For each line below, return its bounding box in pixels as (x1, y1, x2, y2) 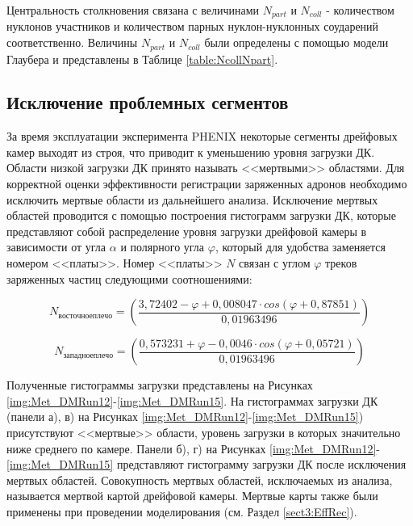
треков (325, 255, 357, 271)
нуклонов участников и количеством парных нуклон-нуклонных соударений (6, 18, 379, 35)
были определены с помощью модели (204, 34, 389, 51)
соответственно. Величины (6, 34, 138, 51)
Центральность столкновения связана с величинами (6, 2, 259, 18)
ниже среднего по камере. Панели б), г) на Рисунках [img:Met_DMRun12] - (6, 440, 380, 457)
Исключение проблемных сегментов (6, 90, 289, 115)
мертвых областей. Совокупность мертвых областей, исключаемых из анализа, (6, 471, 393, 488)
